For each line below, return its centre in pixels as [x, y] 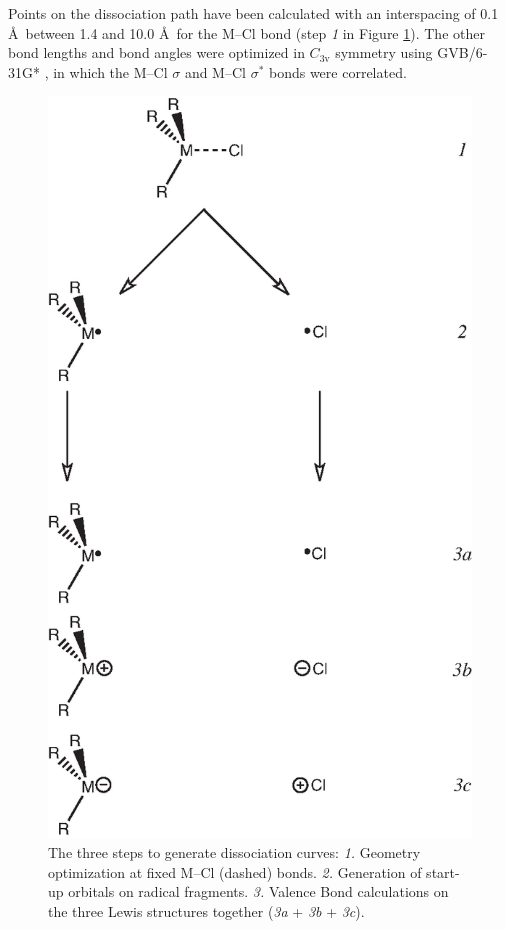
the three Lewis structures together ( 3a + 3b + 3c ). [206, 910]
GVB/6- [462, 52]
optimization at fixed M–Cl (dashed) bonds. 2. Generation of [235, 871]
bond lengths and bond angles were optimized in [156, 52]
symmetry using [384, 52]
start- [443, 871]
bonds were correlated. [337, 71]
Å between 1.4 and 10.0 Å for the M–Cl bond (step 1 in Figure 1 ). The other [246, 32]
